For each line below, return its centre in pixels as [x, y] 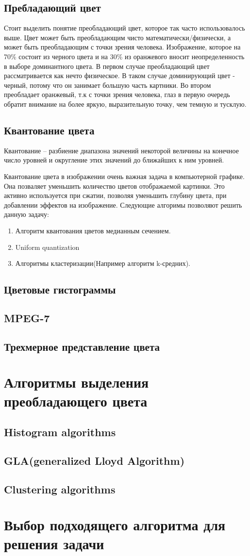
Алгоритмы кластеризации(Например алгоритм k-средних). [103, 263]
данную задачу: [26, 214]
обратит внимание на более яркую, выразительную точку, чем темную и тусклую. [125, 104]
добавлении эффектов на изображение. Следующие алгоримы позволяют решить [123, 204]
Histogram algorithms [60, 432]
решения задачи [54, 544]
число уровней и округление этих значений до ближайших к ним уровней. [114, 160]
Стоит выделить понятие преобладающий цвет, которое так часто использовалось [125, 28]
